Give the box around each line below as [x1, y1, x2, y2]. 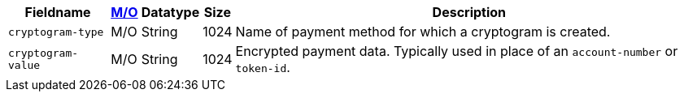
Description [432, 4, 507, 20]
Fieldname [24, 4, 91, 20]
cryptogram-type [8, 25, 104, 38]
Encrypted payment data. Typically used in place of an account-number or [235, 43, 678, 59]
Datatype [141, 4, 200, 20]
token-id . [235, 59, 290, 75]
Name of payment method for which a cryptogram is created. [235, 23, 611, 40]
